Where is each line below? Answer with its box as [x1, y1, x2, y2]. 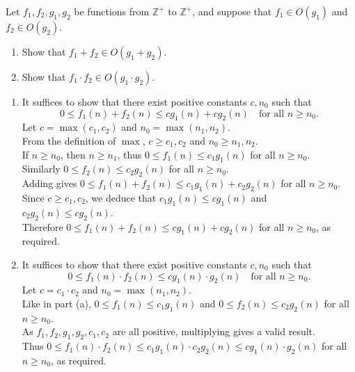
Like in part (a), [22, 296, 91, 310]
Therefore [22, 219, 63, 234]
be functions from [74, 4, 150, 18]
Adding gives [22, 176, 77, 191]
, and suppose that [192, 4, 272, 18]
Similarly [22, 161, 61, 176]
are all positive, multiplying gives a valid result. [112, 324, 315, 339]
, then [60, 147, 86, 161]
